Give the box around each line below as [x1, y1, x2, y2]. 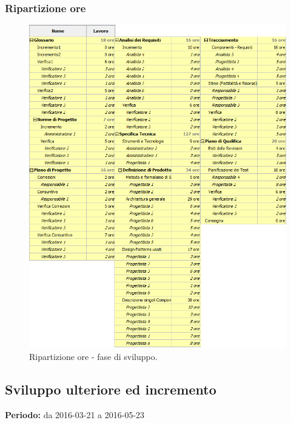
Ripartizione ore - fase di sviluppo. [29, 350, 158, 362]
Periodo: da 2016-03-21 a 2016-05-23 [5, 408, 145, 421]
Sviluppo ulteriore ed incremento [5, 379, 216, 398]
